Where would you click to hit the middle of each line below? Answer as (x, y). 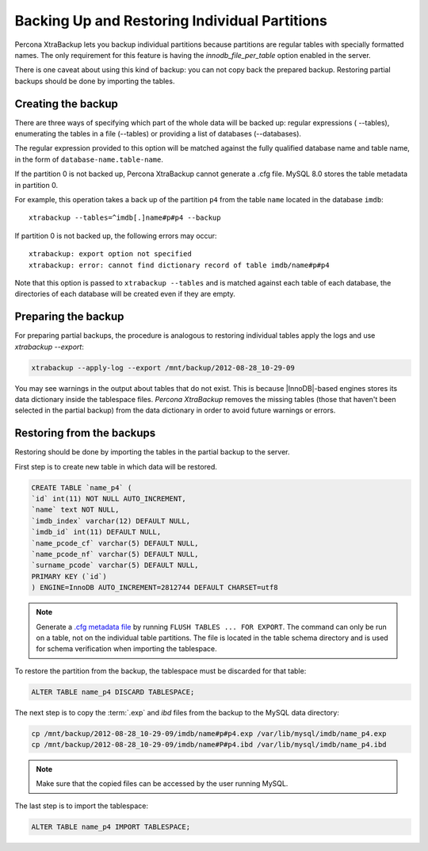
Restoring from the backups (85, 433)
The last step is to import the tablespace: (81, 806)
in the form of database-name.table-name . (89, 159)
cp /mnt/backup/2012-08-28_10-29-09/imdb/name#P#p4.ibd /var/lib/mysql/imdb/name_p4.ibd (209, 745)
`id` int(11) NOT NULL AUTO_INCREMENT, (109, 499)
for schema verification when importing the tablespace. (126, 649)
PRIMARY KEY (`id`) (69, 576)
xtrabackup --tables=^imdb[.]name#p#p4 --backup (125, 218)
